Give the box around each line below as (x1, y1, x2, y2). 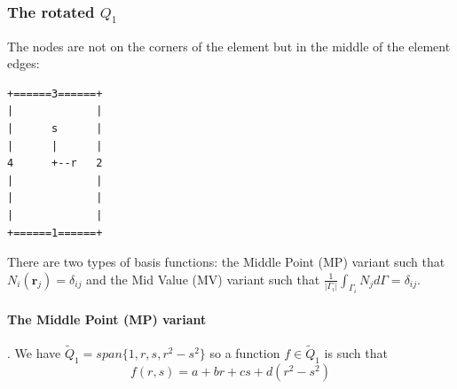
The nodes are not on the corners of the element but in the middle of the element (7, 36, 451, 55)
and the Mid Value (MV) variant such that (86, 269, 320, 288)
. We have (7, 344, 61, 362)
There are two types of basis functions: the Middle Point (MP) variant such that (7, 253, 445, 271)
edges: (7, 54, 40, 73)
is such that (324, 344, 388, 362)
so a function (209, 344, 280, 362)
